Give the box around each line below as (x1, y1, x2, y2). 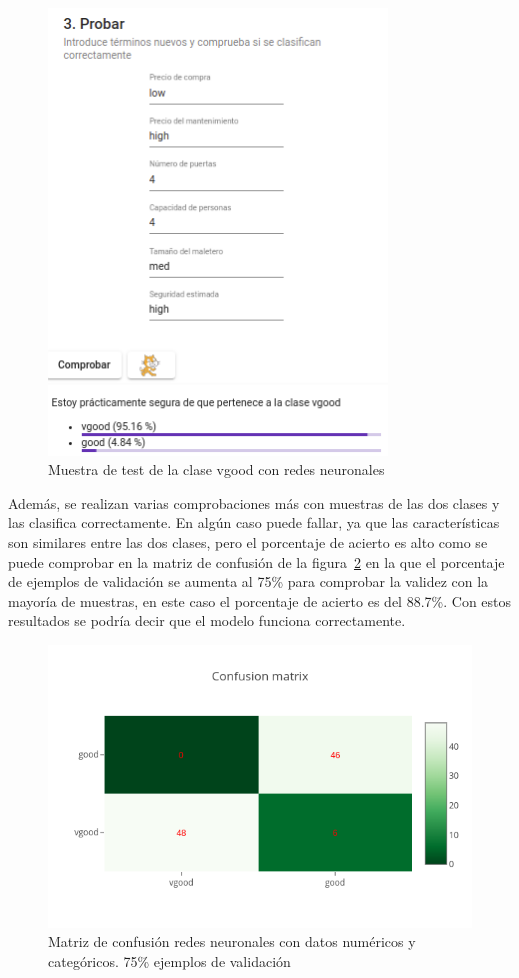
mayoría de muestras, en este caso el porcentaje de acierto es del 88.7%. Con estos (8, 590, 512, 611)
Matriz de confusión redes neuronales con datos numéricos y (48, 931, 416, 952)
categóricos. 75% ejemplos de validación (48, 950, 291, 971)
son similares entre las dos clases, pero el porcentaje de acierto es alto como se (8, 531, 488, 552)
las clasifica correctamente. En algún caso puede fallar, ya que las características (8, 512, 500, 533)
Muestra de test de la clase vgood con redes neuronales (48, 459, 385, 480)
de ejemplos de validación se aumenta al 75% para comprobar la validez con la (8, 571, 489, 592)
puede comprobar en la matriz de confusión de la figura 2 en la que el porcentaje (8, 551, 505, 572)
